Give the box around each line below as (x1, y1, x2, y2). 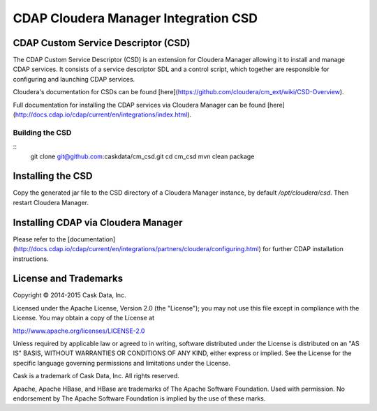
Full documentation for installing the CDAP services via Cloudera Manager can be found (13, 100, 266, 109)
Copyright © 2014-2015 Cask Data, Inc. (13, 291, 126, 299)
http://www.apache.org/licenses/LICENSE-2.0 (13, 327, 145, 335)
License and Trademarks (13, 273, 124, 285)
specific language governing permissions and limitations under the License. (13, 359, 230, 367)
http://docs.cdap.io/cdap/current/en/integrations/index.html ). (15, 110, 192, 119)
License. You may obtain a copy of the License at (13, 314, 155, 322)
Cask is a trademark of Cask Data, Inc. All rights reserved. (13, 372, 179, 380)
